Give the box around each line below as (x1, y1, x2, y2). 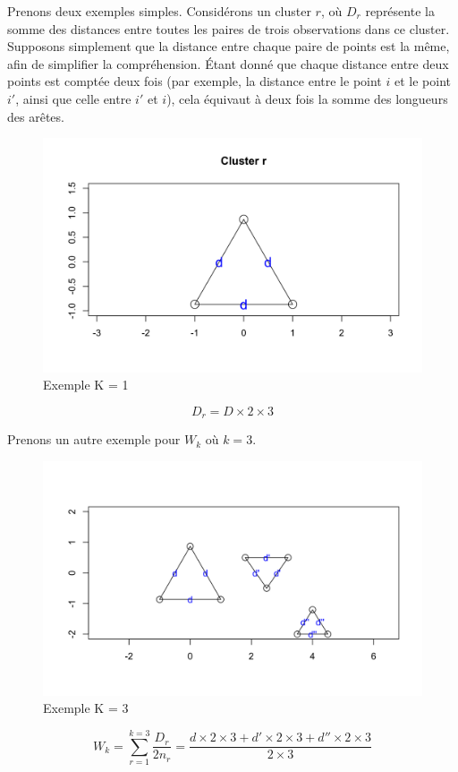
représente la (365, 2, 435, 20)
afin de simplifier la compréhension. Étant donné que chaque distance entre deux (7, 54, 449, 73)
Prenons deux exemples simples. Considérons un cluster (7, 2, 311, 20)
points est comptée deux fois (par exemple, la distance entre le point (7, 72, 382, 90)
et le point (394, 72, 451, 90)
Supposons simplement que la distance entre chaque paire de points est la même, (7, 37, 450, 56)
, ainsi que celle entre (15, 89, 131, 107)
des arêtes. (7, 107, 64, 125)
